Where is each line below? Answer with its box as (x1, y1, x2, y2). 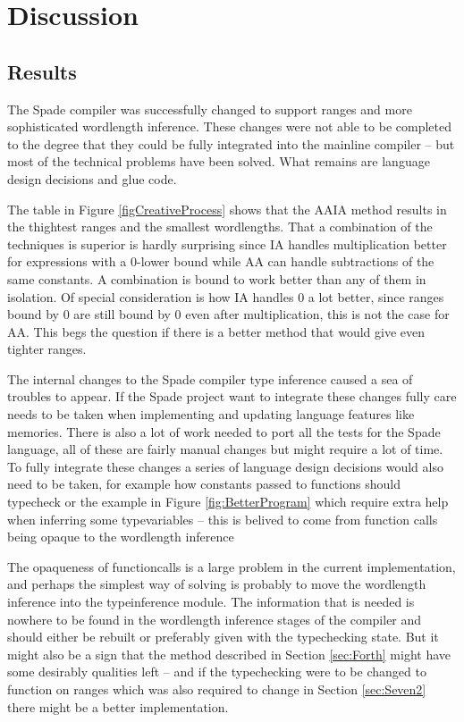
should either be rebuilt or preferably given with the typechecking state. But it (7, 627, 439, 646)
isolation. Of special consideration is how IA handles (7, 287, 294, 306)
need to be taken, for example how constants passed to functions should (7, 474, 401, 493)
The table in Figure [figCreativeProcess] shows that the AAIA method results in (7, 199, 447, 218)
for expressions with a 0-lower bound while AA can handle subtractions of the (7, 252, 434, 271)
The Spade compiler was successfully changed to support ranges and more (7, 99, 412, 118)
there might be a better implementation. (7, 697, 229, 716)
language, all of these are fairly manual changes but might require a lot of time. (7, 440, 443, 458)
